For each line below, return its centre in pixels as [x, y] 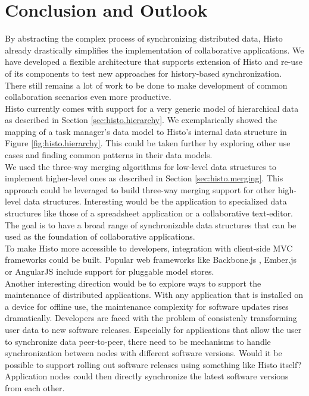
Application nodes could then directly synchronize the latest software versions [147, 376]
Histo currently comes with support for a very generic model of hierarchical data [152, 108]
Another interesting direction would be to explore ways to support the [133, 283]
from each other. [35, 387]
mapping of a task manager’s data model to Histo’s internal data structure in [146, 131]
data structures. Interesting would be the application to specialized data [155, 201]
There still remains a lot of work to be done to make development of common [146, 85]
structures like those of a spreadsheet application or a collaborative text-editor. [149, 213]
